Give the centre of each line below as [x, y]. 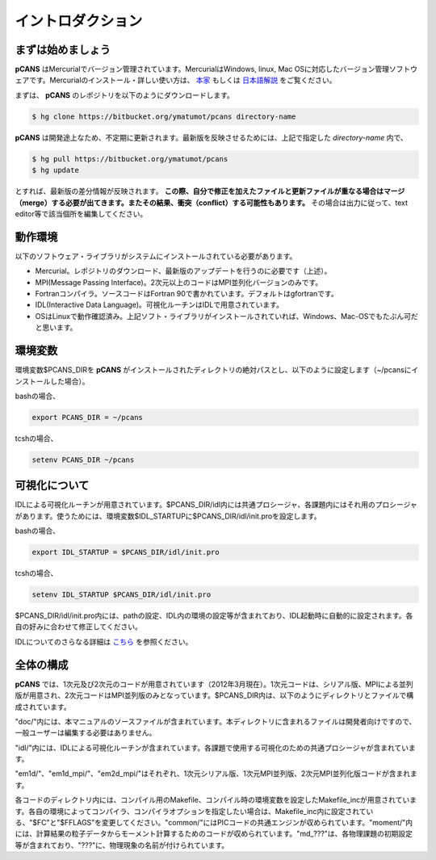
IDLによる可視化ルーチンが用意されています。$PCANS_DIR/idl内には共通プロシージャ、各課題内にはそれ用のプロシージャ [216, 505]
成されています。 [43, 707]
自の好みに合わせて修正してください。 [79, 627]
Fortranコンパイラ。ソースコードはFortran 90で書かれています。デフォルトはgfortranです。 [187, 294]
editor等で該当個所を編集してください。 [81, 213]
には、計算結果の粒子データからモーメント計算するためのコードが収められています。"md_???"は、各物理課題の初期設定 [214, 834]
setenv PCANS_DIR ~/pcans [83, 459]
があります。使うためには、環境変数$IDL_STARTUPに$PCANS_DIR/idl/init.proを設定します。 [168, 516]
